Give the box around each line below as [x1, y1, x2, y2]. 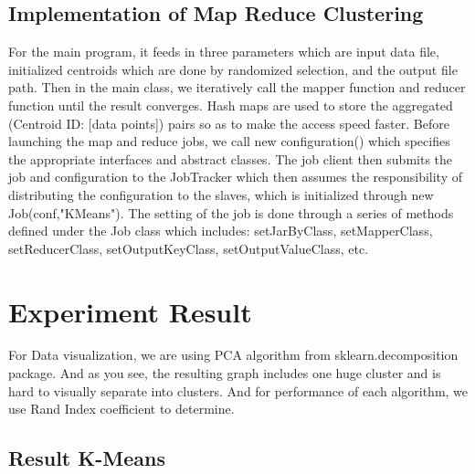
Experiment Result [8, 292, 252, 330]
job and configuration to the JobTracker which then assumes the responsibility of [8, 167, 462, 186]
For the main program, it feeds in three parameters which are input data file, [8, 42, 439, 61]
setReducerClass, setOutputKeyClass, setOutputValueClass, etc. [8, 238, 369, 258]
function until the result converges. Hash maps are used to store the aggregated [8, 95, 453, 114]
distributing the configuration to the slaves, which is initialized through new [8, 184, 434, 204]
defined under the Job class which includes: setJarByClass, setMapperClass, [8, 221, 433, 240]
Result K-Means [8, 444, 165, 472]
